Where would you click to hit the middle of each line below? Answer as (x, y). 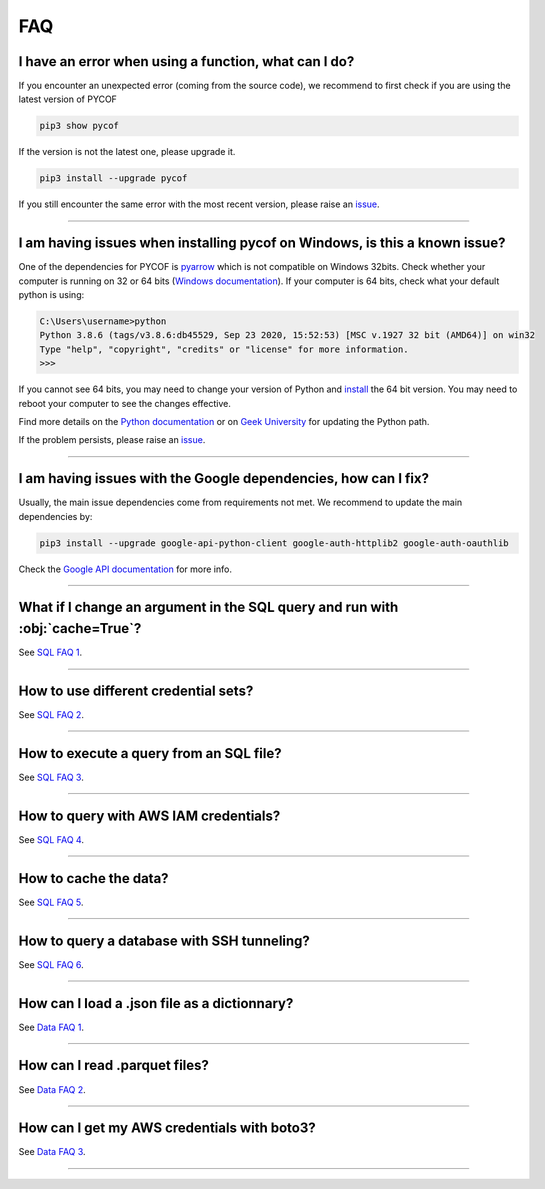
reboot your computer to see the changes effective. (125, 403)
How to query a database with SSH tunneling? (164, 940)
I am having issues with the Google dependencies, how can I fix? (224, 478)
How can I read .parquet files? (114, 1065)
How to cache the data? (93, 878)
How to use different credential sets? (136, 690)
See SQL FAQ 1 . (50, 652)
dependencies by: (55, 516)
